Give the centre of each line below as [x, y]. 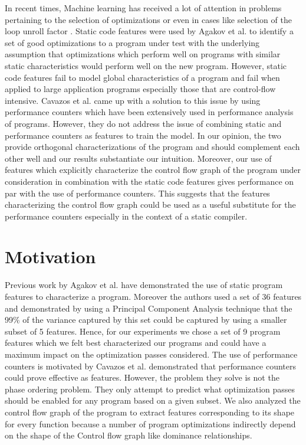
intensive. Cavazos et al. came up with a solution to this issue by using [133, 100]
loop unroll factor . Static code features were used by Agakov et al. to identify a [149, 31]
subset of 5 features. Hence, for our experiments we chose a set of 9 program [143, 331]
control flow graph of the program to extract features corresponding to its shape [150, 412]
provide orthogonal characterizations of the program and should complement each [152, 147]
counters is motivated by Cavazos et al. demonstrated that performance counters [151, 366]
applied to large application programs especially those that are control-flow [140, 89]
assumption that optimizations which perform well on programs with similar [143, 54]
